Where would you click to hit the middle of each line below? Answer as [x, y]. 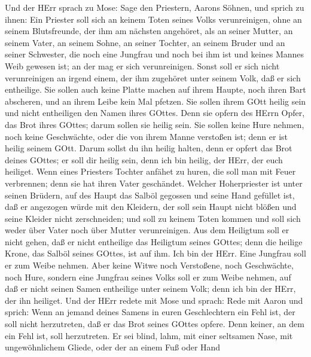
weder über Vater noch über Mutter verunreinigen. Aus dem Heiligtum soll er [147, 230]
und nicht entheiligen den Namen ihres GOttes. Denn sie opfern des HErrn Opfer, [155, 113]
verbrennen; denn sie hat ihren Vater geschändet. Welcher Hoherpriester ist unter [154, 183]
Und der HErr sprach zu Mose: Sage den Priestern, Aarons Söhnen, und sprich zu [155, 7]
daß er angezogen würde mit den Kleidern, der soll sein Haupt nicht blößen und [151, 207]
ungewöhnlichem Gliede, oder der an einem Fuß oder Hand [113, 347]
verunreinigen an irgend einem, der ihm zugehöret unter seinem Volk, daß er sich [153, 77]
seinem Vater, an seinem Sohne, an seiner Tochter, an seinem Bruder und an [145, 42]
